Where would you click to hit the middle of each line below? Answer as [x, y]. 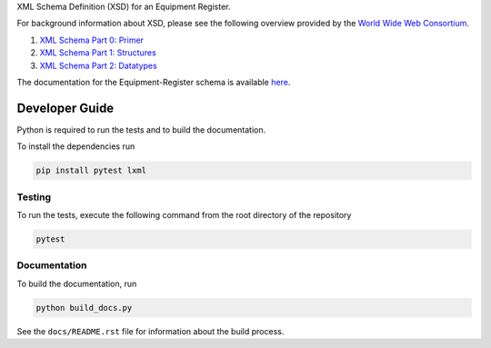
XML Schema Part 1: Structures [98, 53]
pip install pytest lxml [91, 171]
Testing [34, 197]
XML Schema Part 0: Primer [92, 40]
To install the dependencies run [76, 146]
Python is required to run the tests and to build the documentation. [141, 129]
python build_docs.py [84, 308]
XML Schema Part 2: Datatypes [99, 65]
